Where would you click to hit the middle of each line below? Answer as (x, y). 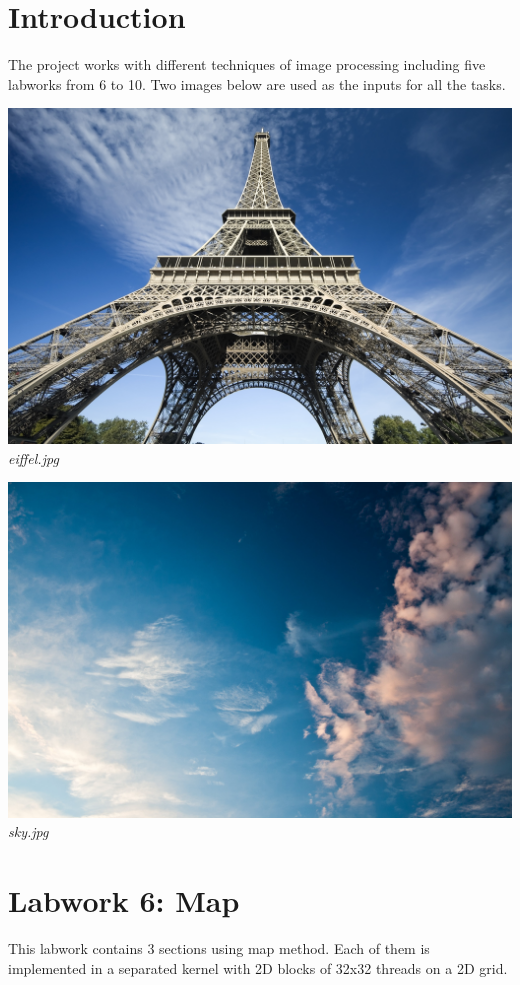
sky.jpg (28, 831)
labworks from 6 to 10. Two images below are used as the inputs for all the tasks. (257, 83)
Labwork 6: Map (124, 900)
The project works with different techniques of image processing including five (247, 64)
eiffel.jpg (33, 457)
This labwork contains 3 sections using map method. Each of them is (219, 948)
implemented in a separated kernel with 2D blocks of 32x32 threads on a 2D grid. (258, 967)
